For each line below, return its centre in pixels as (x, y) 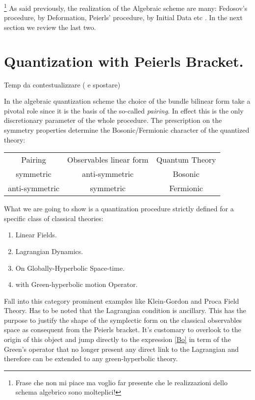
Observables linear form (108, 160)
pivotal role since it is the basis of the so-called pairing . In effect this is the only (124, 110)
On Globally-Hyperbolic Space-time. (70, 268)
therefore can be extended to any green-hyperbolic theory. (91, 358)
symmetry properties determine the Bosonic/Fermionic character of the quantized (127, 129)
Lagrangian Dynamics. (49, 251)
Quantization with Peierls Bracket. (124, 61)
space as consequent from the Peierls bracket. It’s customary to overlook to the (123, 329)
